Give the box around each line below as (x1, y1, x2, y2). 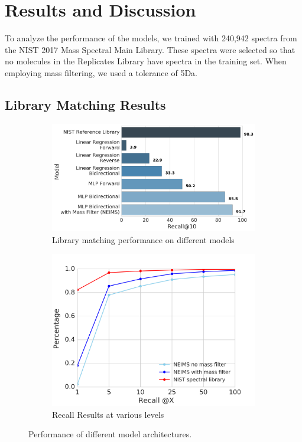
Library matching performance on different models (52, 233, 235, 245)
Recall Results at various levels (52, 408, 164, 420)
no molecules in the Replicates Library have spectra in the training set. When (5, 55, 287, 67)
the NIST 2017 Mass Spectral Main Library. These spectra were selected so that (5, 43, 295, 55)
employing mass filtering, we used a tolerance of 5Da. (5, 66, 197, 78)
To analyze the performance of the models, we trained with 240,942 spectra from (5, 32, 297, 44)
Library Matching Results (5, 95, 166, 113)
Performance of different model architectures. (28, 428, 192, 440)
